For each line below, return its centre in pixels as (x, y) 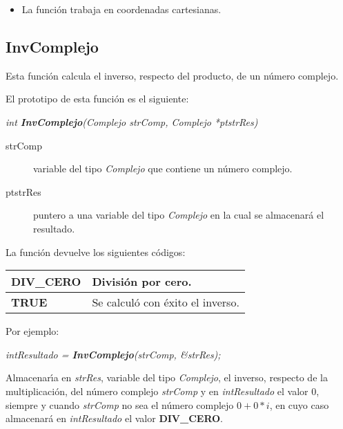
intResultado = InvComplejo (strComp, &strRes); (113, 354)
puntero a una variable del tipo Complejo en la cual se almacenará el (179, 215)
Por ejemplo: (32, 331)
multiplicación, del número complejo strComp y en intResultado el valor (157, 391)
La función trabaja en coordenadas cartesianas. (121, 9)
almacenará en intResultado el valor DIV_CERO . (115, 418)
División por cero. (142, 282)
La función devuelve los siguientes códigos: (96, 252)
